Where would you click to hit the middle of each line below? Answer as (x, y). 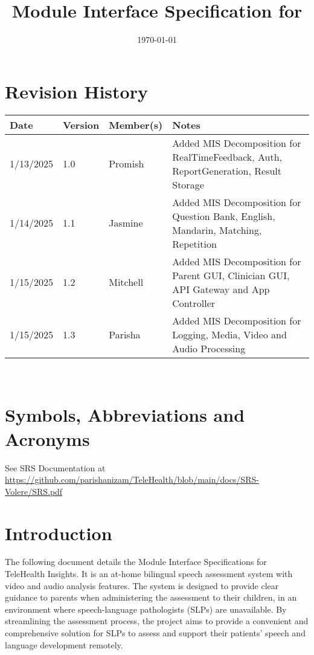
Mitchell (126, 282)
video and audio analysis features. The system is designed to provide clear (142, 585)
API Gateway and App (221, 289)
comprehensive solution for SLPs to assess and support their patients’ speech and (155, 633)
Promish (127, 164)
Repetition (194, 244)
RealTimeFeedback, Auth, (227, 156)
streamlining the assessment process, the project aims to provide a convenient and (157, 621)
